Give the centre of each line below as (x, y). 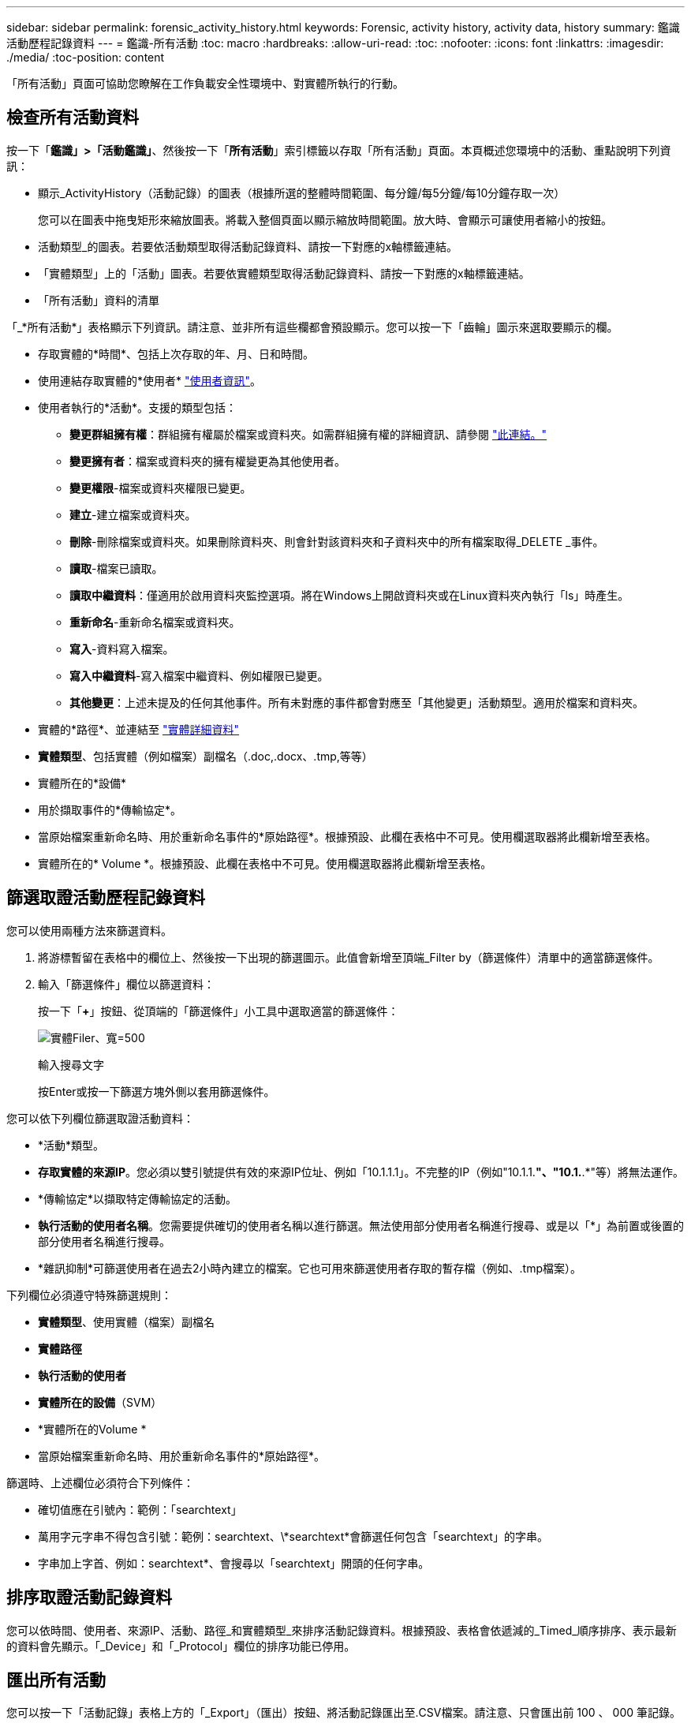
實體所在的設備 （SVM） (100, 1402)
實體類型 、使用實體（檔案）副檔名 (126, 1321)
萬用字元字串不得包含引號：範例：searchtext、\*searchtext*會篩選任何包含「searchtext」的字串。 (293, 1536)
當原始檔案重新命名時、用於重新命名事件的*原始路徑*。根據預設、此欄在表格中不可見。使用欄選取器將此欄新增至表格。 (347, 836)
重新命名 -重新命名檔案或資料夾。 (155, 622)
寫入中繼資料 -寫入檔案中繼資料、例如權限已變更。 (199, 675)
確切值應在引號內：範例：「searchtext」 (140, 1509)
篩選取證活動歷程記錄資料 (106, 898)
